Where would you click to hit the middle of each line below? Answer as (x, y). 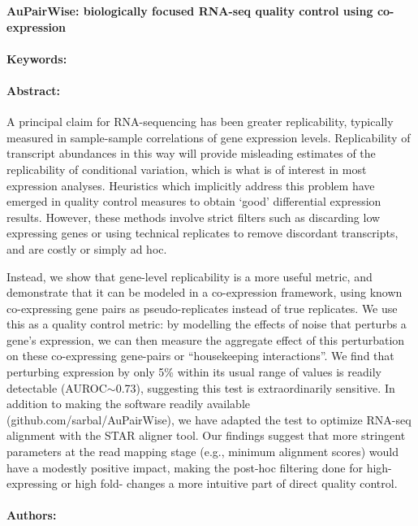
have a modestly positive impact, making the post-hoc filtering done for (185, 467)
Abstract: (34, 90)
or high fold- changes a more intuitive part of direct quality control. (229, 483)
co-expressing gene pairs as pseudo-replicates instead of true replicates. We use (202, 308)
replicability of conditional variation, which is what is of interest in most (187, 169)
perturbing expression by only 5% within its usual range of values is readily (194, 372)
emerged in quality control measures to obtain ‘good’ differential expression (194, 201)
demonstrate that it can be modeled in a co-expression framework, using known (205, 292)
